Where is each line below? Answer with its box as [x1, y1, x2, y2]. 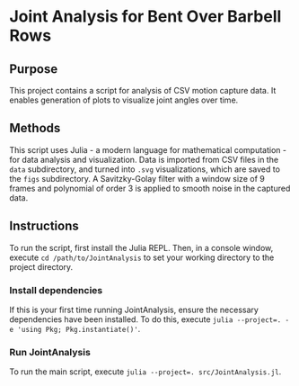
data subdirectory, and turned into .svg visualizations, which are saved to [9, 164, 281, 175]
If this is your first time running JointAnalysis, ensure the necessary [9, 304, 259, 315]
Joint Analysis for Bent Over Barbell [9, 6, 282, 27]
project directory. [9, 261, 74, 272]
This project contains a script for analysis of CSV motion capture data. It [9, 85, 277, 95]
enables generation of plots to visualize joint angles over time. [9, 94, 239, 105]
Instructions [9, 219, 79, 234]
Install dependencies [9, 283, 103, 296]
